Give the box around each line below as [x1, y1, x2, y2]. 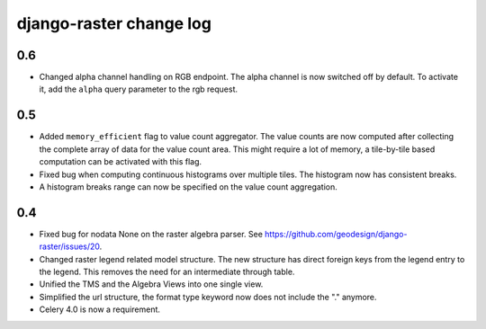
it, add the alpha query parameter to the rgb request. [39, 84, 238, 94]
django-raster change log [16, 13, 211, 33]
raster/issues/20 [39, 241, 101, 252]
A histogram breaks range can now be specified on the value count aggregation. [39, 181, 337, 192]
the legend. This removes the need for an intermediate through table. [39, 266, 295, 277]
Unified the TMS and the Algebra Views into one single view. [39, 279, 264, 289]
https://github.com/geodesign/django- [264, 228, 408, 239]
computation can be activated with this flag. [39, 156, 202, 167]
